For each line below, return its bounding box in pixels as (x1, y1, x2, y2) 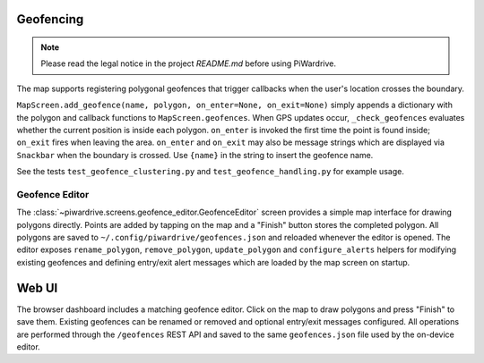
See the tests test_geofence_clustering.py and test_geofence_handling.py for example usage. (16, 166, 405, 177)
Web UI (16, 280, 58, 295)
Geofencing (16, 12, 84, 27)
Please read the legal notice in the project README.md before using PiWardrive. (40, 58, 336, 69)
